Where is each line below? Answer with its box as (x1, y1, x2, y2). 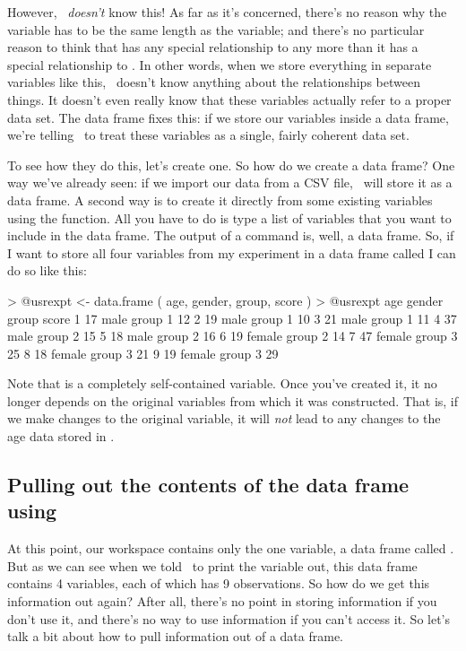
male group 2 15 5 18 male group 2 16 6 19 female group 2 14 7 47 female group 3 (7, 326, 458, 345)
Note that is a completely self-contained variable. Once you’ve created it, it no (7, 374, 437, 393)
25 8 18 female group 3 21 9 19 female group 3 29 (7, 343, 279, 362)
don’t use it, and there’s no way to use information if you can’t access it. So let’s (7, 609, 451, 628)
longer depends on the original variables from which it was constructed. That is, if (7, 391, 459, 410)
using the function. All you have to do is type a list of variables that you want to (7, 208, 452, 227)
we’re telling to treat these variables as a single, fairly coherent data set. (7, 126, 410, 144)
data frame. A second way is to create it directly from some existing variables (7, 190, 433, 209)
